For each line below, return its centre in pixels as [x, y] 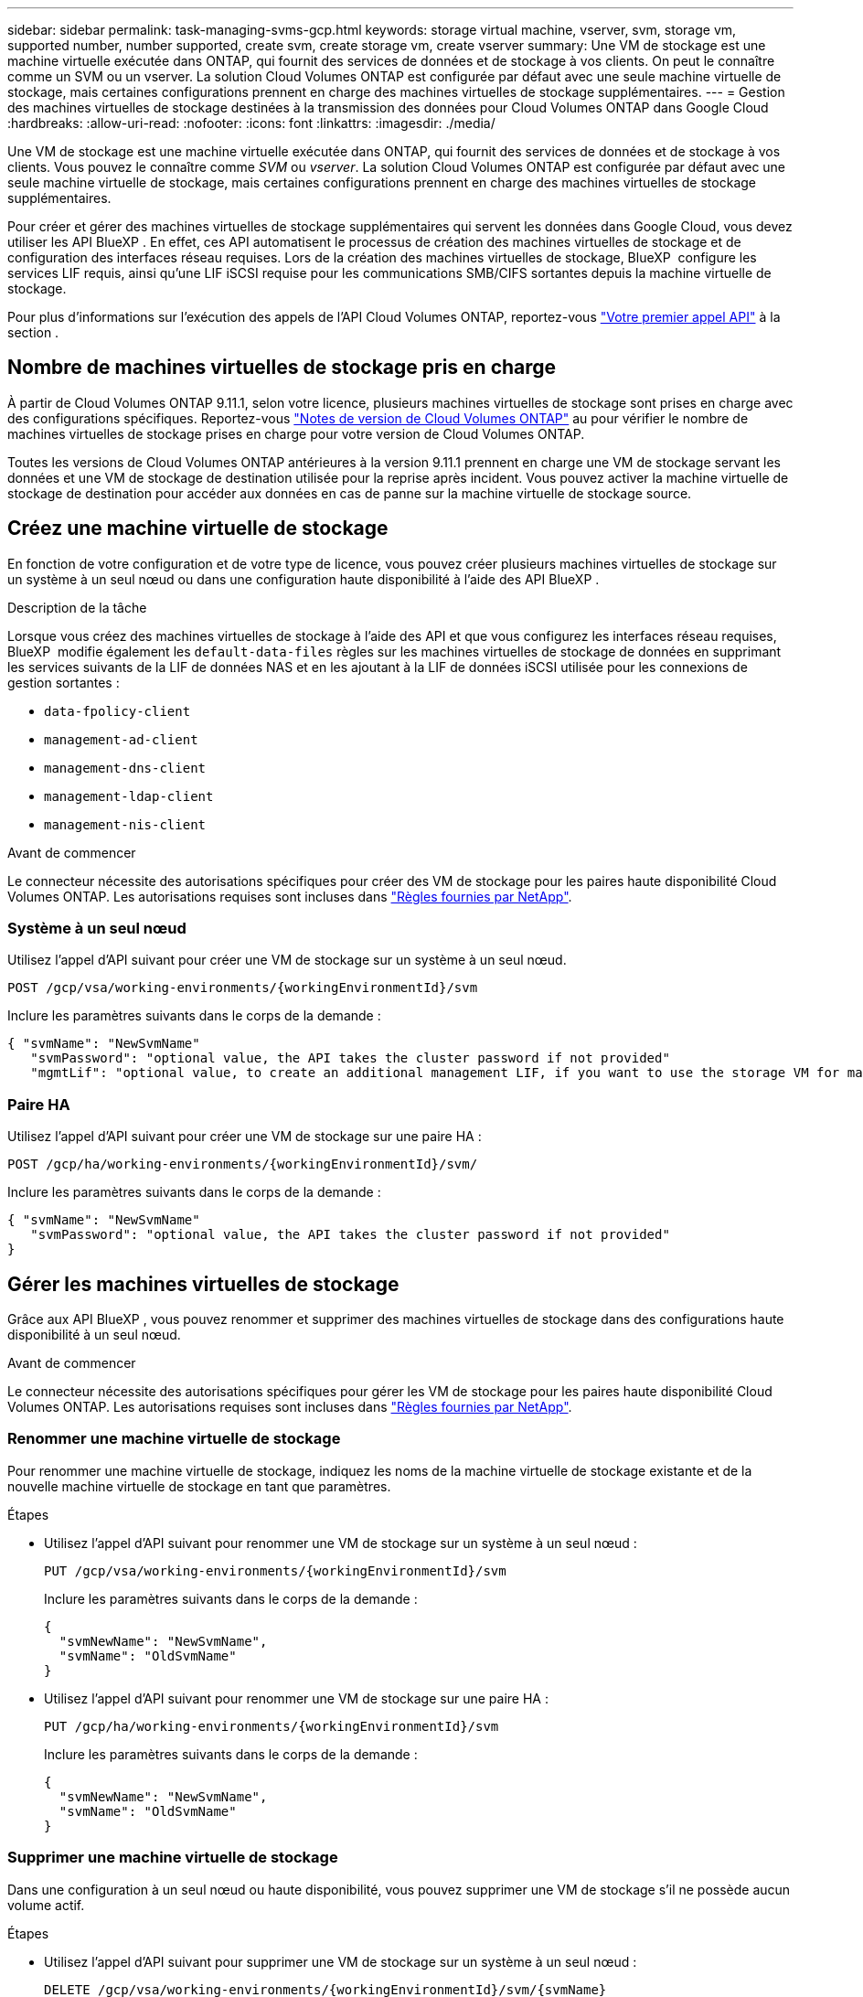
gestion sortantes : [64, 682]
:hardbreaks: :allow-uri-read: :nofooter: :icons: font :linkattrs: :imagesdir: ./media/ [251, 123]
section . [33, 332]
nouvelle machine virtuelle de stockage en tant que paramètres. [199, 1486]
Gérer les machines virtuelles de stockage [203, 1284]
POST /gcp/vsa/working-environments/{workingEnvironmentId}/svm [243, 988]
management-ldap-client [129, 796]
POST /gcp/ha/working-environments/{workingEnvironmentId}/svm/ [243, 1164]
